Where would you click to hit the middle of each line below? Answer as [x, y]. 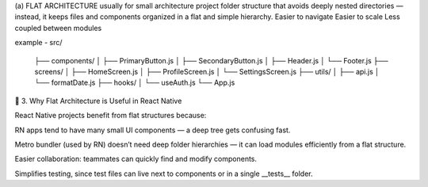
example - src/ [38, 43]
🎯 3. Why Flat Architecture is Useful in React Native [98, 101]
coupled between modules [58, 28]
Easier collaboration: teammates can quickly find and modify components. [136, 159]
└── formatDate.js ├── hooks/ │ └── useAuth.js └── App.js [135, 82]
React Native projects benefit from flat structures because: [111, 116]
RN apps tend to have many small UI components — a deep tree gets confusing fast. [153, 130]
